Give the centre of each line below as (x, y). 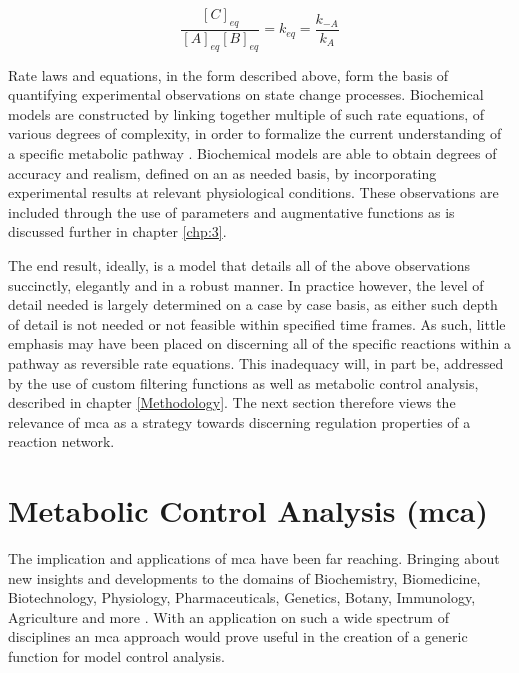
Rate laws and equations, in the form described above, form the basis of (228, 74)
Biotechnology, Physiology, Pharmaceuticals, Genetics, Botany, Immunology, (242, 597)
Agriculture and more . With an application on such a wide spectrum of (228, 616)
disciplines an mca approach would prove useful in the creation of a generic (238, 636)
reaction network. (61, 441)
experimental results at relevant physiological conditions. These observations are (253, 192)
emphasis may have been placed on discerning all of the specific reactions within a (259, 343)
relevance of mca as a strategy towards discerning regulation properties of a (239, 421)
